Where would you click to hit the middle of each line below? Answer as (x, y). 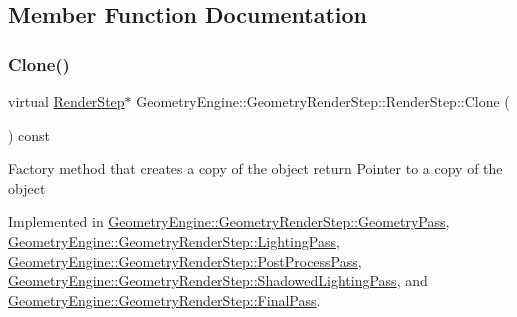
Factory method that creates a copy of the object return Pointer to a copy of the (255, 168)
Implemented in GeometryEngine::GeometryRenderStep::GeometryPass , (229, 221)
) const (29, 134)
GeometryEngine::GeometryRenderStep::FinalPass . (164, 299)
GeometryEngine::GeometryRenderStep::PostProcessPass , (185, 260)
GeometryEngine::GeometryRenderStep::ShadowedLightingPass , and (218, 280)
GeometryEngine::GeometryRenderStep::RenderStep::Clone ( (323, 101)
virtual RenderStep (66, 101)
